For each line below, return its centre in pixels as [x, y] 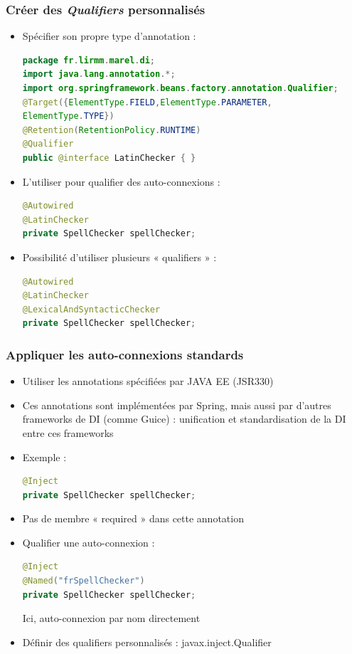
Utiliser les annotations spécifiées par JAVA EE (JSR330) [148, 381]
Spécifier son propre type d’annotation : [109, 36]
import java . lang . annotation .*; [99, 74]
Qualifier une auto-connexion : [89, 542]
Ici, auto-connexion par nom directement [111, 618]
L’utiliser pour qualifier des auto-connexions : [121, 181]
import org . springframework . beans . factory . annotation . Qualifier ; [180, 88]
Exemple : [44, 457]
